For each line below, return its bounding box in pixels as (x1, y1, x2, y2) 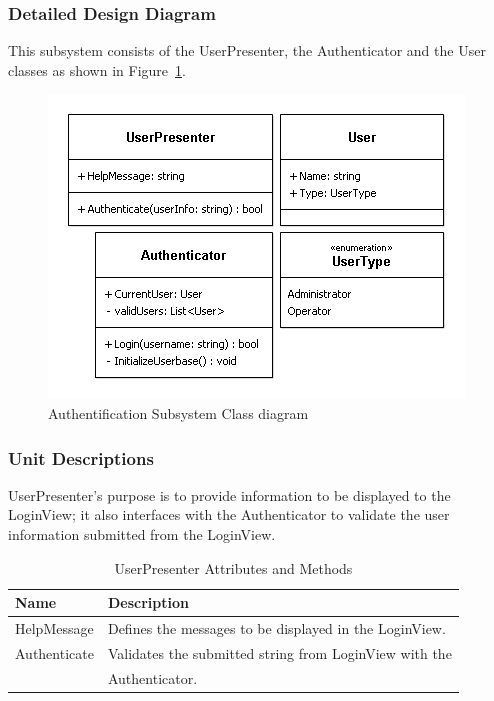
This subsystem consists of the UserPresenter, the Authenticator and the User (8, 40, 486, 61)
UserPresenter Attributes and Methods (114, 557, 353, 578)
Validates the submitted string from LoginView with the (107, 642, 452, 663)
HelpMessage (15, 618, 94, 639)
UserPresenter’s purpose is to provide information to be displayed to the (8, 484, 451, 505)
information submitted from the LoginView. (8, 524, 276, 544)
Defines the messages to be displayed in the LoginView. (107, 618, 446, 639)
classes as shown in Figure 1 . (8, 59, 186, 80)
